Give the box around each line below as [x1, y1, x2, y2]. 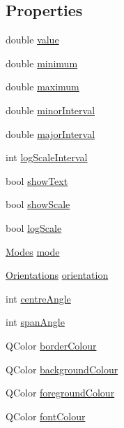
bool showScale [6, 197, 70, 212]
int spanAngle [6, 315, 65, 329]
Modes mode [6, 244, 60, 258]
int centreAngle [6, 291, 71, 305]
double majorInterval [6, 126, 95, 141]
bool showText [6, 173, 68, 188]
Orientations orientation [6, 268, 109, 282]
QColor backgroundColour [6, 361, 118, 376]
